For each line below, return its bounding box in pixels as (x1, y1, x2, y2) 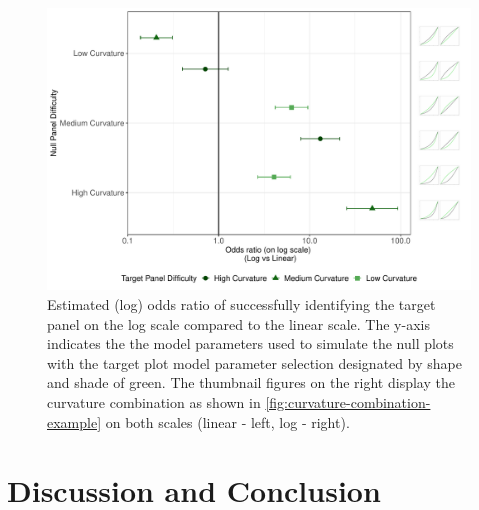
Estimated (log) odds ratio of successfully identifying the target (47, 293, 436, 314)
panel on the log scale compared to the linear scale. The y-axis (47, 313, 430, 334)
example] (47, 411, 102, 432)
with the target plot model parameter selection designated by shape (47, 352, 462, 373)
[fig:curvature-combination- (265, 391, 431, 412)
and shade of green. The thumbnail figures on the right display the (47, 372, 455, 393)
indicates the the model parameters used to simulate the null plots (47, 333, 454, 354)
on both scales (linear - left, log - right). (105, 411, 350, 432)
